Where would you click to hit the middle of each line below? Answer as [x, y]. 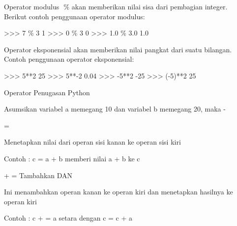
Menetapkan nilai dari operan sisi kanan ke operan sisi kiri [92, 142]
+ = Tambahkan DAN [38, 175]
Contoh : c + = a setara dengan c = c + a [68, 218]
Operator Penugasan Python [47, 92]
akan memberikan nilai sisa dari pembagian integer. [149, 6]
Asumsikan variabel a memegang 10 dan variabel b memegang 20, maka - [115, 109]
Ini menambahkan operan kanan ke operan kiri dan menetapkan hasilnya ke [118, 192]
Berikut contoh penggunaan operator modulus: [74, 16]
